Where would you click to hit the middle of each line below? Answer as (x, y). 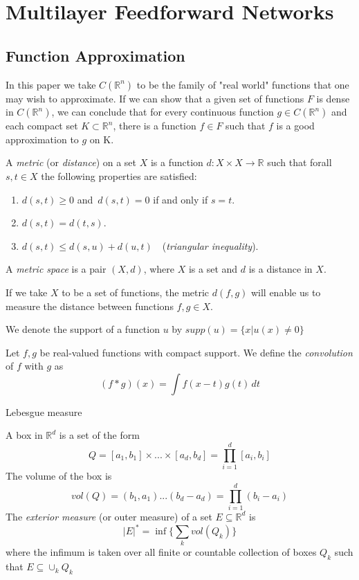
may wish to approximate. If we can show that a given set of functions (155, 98)
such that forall (300, 162)
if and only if (181, 199)
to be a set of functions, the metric (136, 292)
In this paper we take (51, 84)
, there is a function (155, 126)
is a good (295, 126)
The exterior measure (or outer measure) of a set (109, 516)
